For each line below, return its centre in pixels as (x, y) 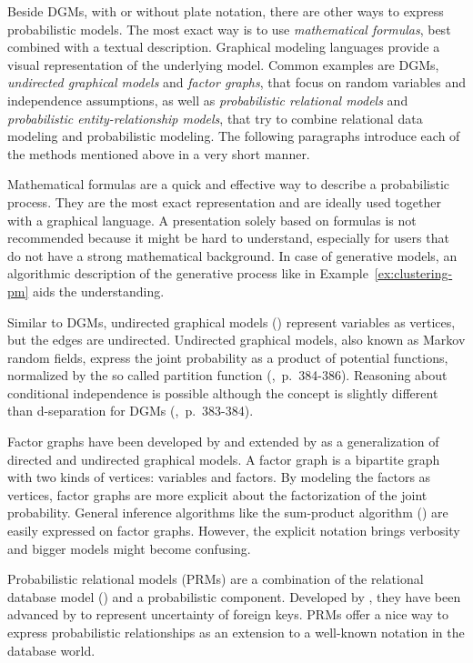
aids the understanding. (99, 291)
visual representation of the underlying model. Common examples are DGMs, (223, 64)
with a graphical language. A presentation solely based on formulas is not (212, 220)
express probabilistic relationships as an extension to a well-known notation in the (236, 632)
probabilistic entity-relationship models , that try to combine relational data (215, 118)
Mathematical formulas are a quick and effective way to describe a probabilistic (229, 184)
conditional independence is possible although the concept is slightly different (223, 392)
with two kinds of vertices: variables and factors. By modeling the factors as (219, 477)
